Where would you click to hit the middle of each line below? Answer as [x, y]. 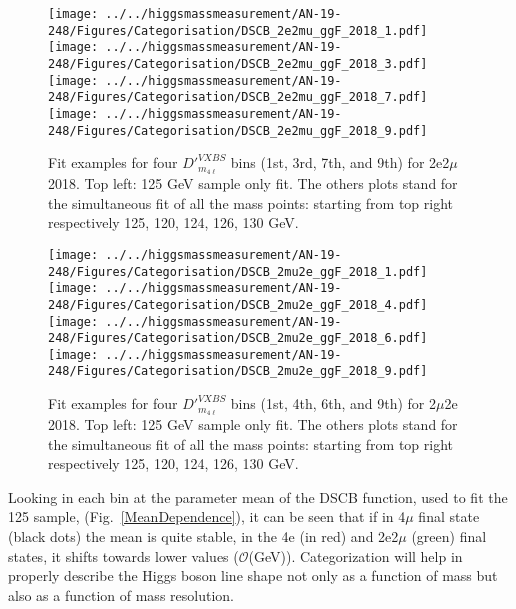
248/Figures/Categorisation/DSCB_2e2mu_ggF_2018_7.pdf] [238, 97]
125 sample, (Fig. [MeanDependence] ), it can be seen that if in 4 [207, 516]
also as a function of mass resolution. [121, 594]
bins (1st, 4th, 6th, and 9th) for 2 [333, 403]
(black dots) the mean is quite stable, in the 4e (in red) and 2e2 [203, 535]
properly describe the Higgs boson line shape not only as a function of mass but [253, 575]
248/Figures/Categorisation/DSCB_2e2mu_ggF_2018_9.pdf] [238, 130]
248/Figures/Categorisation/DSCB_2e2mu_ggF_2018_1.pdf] [238, 30]
